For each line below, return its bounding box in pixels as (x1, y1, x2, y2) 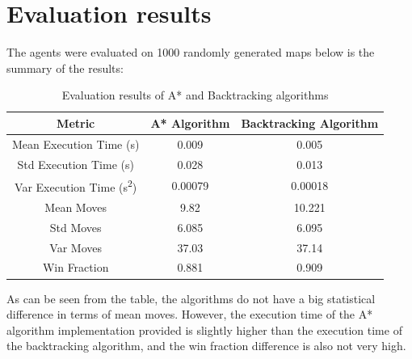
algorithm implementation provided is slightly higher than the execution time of (6, 321, 402, 338)
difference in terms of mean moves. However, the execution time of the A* (6, 306, 373, 323)
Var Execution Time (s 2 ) (15, 176, 137, 196)
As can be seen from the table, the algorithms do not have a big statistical (6, 289, 376, 306)
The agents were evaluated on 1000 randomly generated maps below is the (6, 44, 375, 61)
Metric (57, 114, 95, 131)
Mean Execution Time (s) (12, 135, 140, 152)
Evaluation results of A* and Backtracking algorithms (61, 87, 329, 103)
